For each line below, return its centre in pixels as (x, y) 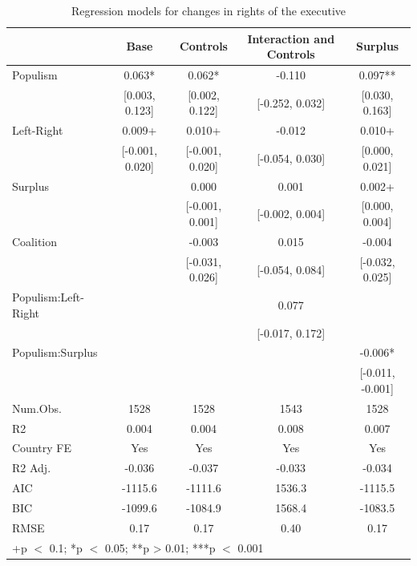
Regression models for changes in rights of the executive (208, 10)
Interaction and (291, 38)
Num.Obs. (37, 408)
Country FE (42, 448)
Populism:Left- (48, 297)
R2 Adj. (32, 468)
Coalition (35, 241)
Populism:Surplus (55, 352)
